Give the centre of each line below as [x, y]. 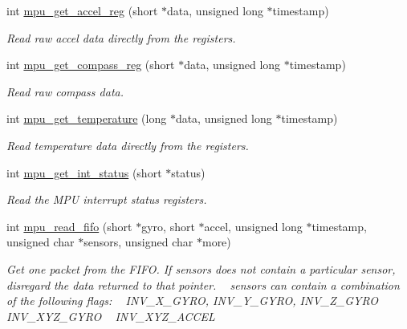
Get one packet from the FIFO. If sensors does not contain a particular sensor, [201, 268]
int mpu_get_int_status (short [84, 172]
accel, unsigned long [253, 226]
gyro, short [168, 226]
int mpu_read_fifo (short [69, 226]
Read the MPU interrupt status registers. [107, 199]
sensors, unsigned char [138, 242]
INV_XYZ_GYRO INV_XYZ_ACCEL [111, 316]
